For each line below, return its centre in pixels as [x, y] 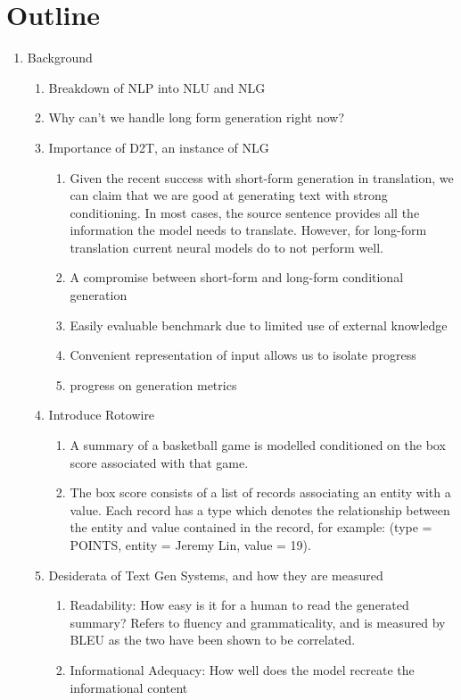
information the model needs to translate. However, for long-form [248, 230]
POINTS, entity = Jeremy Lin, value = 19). [190, 545]
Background [60, 58]
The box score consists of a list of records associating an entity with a [260, 492]
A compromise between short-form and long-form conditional [237, 277]
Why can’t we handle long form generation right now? [197, 117]
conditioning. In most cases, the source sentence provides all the [245, 212]
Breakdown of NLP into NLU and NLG [157, 87]
